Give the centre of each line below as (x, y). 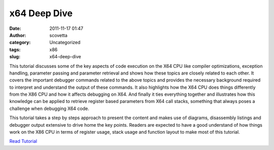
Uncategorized (65, 43)
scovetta (59, 35)
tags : (15, 49)
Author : (18, 35)
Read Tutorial (23, 141)
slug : (15, 57)
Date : (15, 28)
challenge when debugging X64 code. (49, 108)
